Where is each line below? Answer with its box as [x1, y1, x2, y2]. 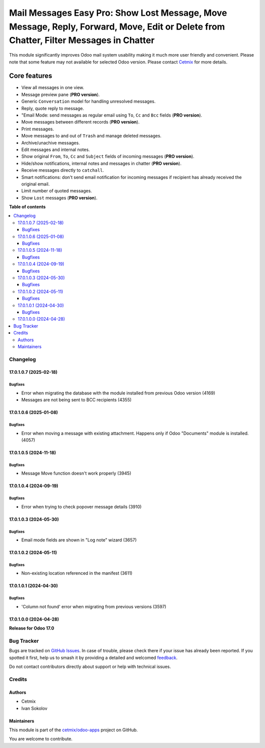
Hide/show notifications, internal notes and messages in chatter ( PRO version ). [21, 160, 182, 166]
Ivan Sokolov [21, 705, 48, 711]
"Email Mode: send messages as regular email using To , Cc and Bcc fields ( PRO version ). [21, 112, 202, 118]
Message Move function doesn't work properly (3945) [21, 470, 132, 477]
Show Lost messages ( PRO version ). [21, 195, 98, 201]
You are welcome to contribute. [9, 736, 73, 742]
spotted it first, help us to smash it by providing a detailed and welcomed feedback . [9, 655, 178, 660]
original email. [21, 181, 50, 187]
